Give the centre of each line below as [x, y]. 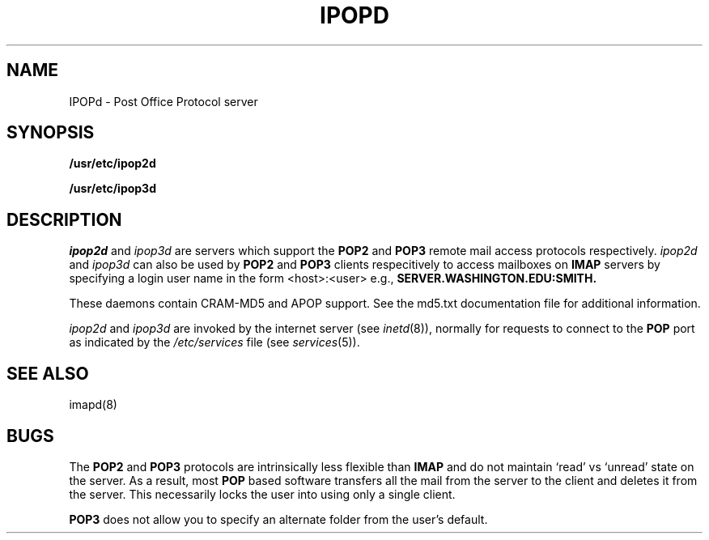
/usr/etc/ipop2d [113, 164]
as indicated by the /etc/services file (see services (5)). [214, 342]
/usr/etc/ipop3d [113, 189]
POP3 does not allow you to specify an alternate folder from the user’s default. [278, 519]
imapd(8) [93, 405]
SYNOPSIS [51, 133]
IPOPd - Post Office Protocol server [163, 101]
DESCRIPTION [64, 219]
